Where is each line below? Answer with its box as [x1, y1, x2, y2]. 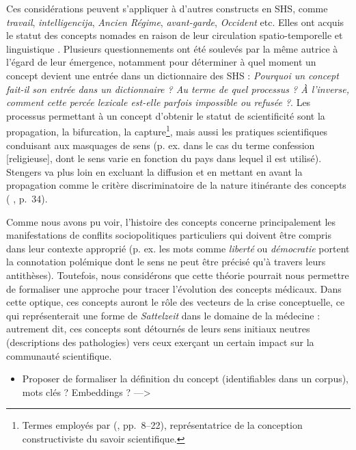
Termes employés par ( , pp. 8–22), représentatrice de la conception [22, 418, 303, 432]
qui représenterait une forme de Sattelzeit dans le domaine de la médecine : [6, 308, 320, 322]
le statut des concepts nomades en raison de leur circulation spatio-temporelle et [6, 28, 343, 42]
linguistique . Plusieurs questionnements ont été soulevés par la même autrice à [6, 41, 338, 55]
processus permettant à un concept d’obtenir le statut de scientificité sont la [6, 108, 325, 122]
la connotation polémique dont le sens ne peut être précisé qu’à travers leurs [6, 254, 326, 269]
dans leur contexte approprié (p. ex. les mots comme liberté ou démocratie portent [6, 241, 350, 255]
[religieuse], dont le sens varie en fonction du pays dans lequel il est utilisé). [6, 151, 322, 166]
